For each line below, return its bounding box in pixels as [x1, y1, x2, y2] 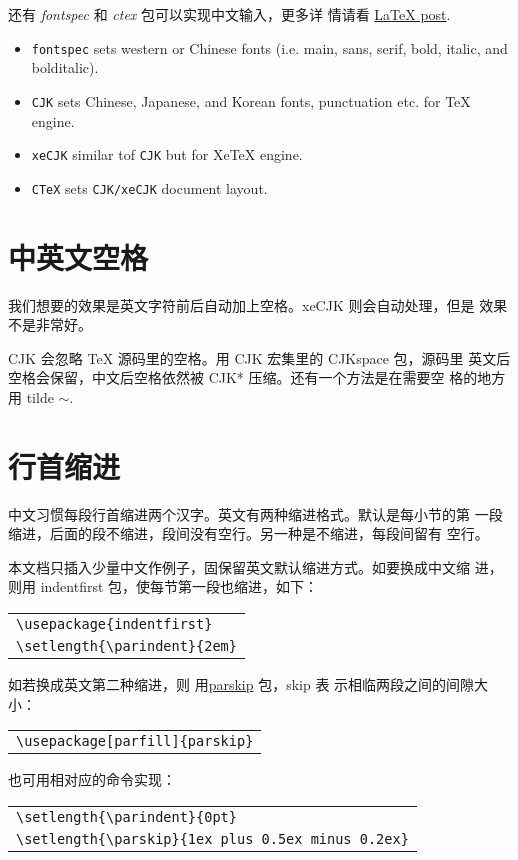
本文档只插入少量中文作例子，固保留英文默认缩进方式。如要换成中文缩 [8, 556, 470, 577]
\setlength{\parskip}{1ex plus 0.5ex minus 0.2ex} [16, 830, 409, 847]
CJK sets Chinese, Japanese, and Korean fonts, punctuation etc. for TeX [31, 90, 471, 111]
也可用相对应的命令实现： [8, 769, 176, 790]
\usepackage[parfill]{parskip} [16, 733, 254, 750]
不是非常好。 [8, 314, 92, 335]
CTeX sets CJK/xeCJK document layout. [31, 177, 268, 198]
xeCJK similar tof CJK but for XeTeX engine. [31, 144, 303, 165]
